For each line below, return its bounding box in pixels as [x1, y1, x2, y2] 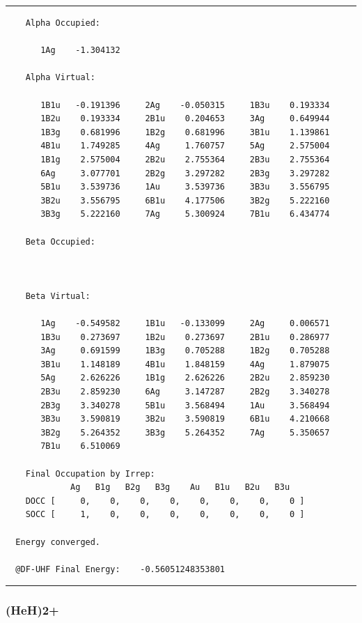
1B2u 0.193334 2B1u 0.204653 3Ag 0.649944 [40, 114, 330, 124]
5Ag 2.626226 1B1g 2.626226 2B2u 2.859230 [40, 373, 330, 383]
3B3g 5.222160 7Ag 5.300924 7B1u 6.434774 [40, 209, 330, 220]
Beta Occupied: [25, 236, 95, 247]
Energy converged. [15, 537, 101, 547]
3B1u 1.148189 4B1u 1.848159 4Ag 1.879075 [40, 359, 330, 369]
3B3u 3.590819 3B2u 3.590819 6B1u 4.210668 [40, 414, 330, 424]
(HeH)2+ [6, 601, 59, 619]
